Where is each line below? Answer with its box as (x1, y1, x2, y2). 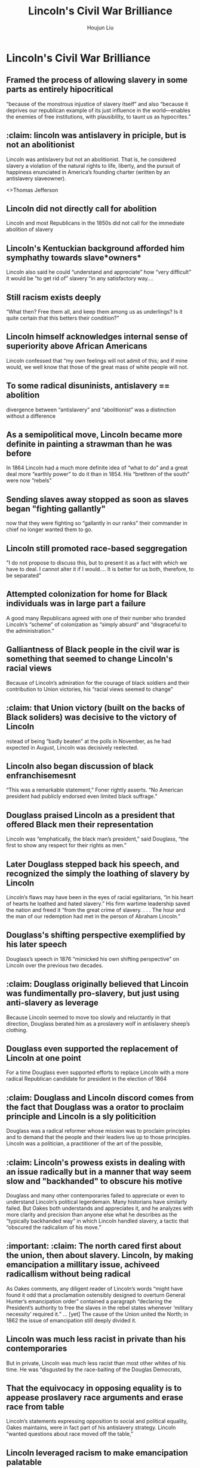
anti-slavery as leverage (6, 998, 99, 1008)
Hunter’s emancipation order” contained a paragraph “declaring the (6, 1297, 172, 1305)
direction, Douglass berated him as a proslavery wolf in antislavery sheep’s (6, 1020, 190, 1027)
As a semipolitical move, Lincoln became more (6, 430, 183, 440)
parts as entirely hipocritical (6, 84, 113, 95)
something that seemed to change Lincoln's (6, 654, 173, 664)
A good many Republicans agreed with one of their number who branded (6, 614, 186, 621)
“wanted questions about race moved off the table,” (6, 1430, 133, 1437)
